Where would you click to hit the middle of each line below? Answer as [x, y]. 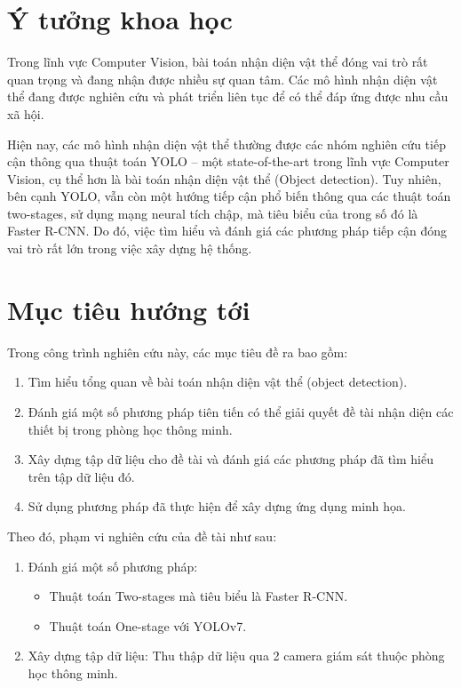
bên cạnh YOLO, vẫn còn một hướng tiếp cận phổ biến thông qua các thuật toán [229, 196]
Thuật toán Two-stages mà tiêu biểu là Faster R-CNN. [199, 596]
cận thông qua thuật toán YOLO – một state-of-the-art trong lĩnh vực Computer [228, 161]
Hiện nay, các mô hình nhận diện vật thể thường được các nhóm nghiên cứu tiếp [227, 144]
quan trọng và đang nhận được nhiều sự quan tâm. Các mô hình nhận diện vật [223, 79]
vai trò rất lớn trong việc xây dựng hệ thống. [130, 248]
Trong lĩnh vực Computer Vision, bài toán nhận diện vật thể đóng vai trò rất [218, 62]
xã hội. [26, 113]
